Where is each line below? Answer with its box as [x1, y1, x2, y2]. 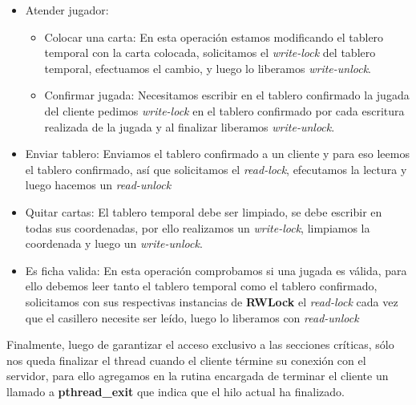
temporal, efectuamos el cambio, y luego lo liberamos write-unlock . [44, 59, 371, 76]
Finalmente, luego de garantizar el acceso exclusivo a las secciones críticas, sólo [6, 336, 394, 353]
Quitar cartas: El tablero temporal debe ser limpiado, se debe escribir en [25, 203, 382, 220]
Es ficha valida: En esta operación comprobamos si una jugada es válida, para [25, 261, 407, 278]
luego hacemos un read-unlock [25, 176, 172, 193]
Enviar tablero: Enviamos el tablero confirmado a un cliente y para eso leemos [25, 145, 410, 162]
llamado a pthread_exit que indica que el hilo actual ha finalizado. [6, 383, 345, 399]
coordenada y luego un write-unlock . [25, 235, 203, 252]
